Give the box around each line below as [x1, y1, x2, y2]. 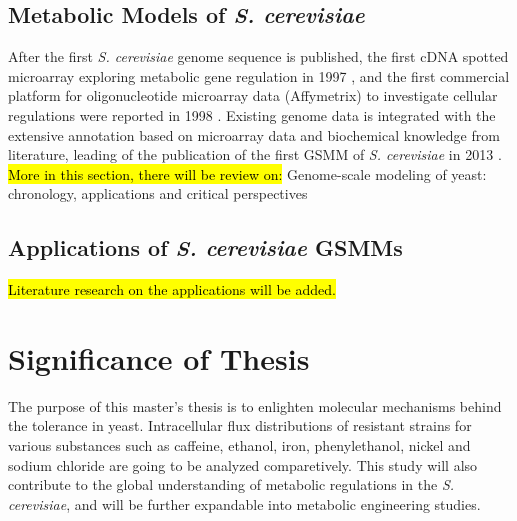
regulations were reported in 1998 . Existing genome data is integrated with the [8, 104, 496, 125]
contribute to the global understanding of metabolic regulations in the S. [8, 474, 455, 495]
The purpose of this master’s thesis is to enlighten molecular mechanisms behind [8, 395, 502, 416]
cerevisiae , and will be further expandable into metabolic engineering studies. [8, 493, 481, 514]
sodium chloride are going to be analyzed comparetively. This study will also [8, 454, 478, 475]
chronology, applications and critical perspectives [8, 183, 308, 204]
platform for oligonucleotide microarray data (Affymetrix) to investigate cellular [8, 85, 498, 106]
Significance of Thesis [8, 337, 310, 378]
